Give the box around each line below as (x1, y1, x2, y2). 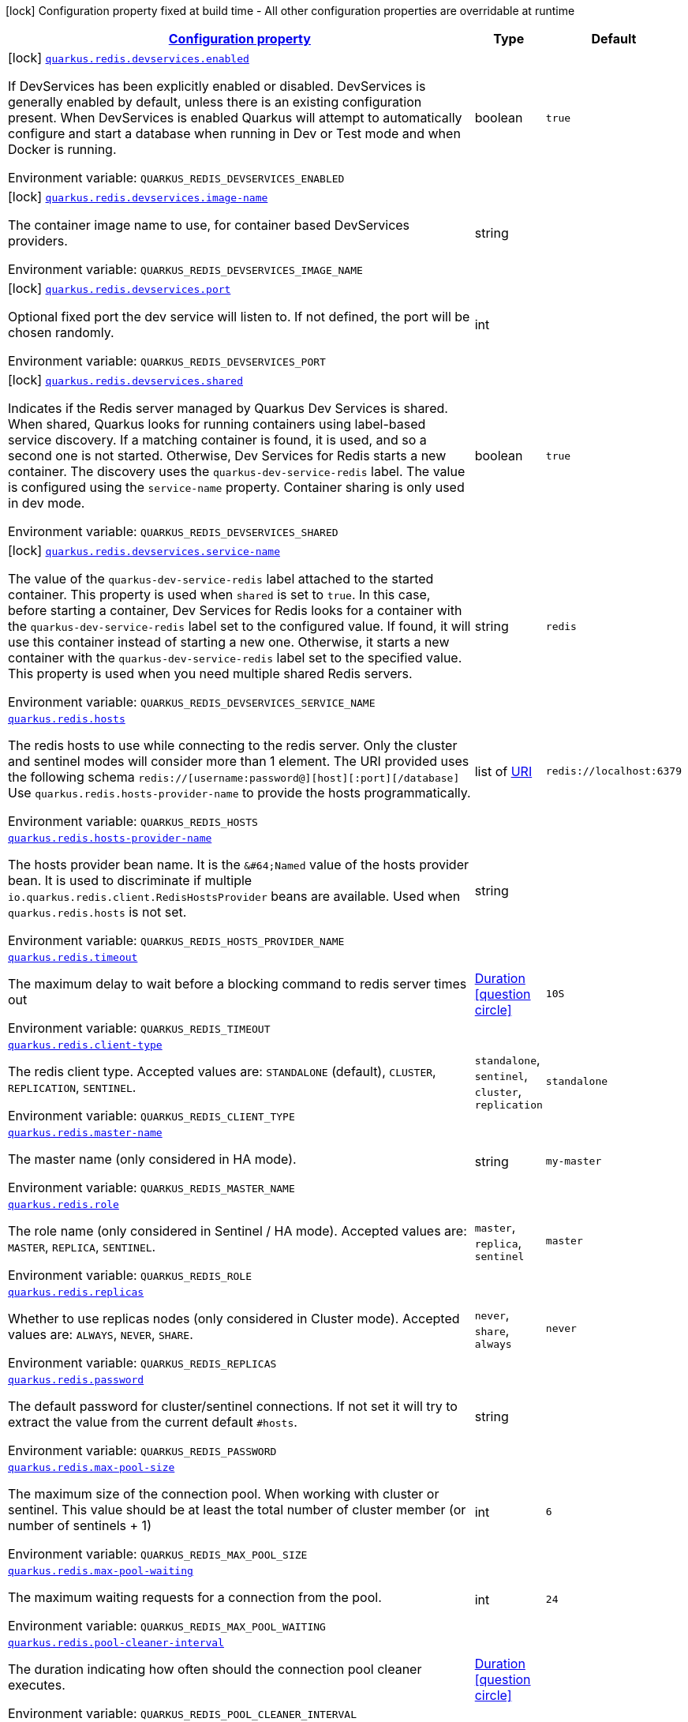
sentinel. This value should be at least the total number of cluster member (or (8, 1502, 466, 1518)
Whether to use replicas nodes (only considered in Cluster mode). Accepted (8, 1311, 460, 1326)
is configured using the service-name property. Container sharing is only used (8, 479, 465, 495)
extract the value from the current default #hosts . (8, 1414, 297, 1430)
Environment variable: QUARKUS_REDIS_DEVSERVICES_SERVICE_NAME (8, 694, 376, 710)
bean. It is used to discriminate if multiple (8, 872, 252, 888)
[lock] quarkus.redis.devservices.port (8, 280, 231, 296)
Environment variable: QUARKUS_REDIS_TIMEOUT (8, 1020, 271, 1036)
